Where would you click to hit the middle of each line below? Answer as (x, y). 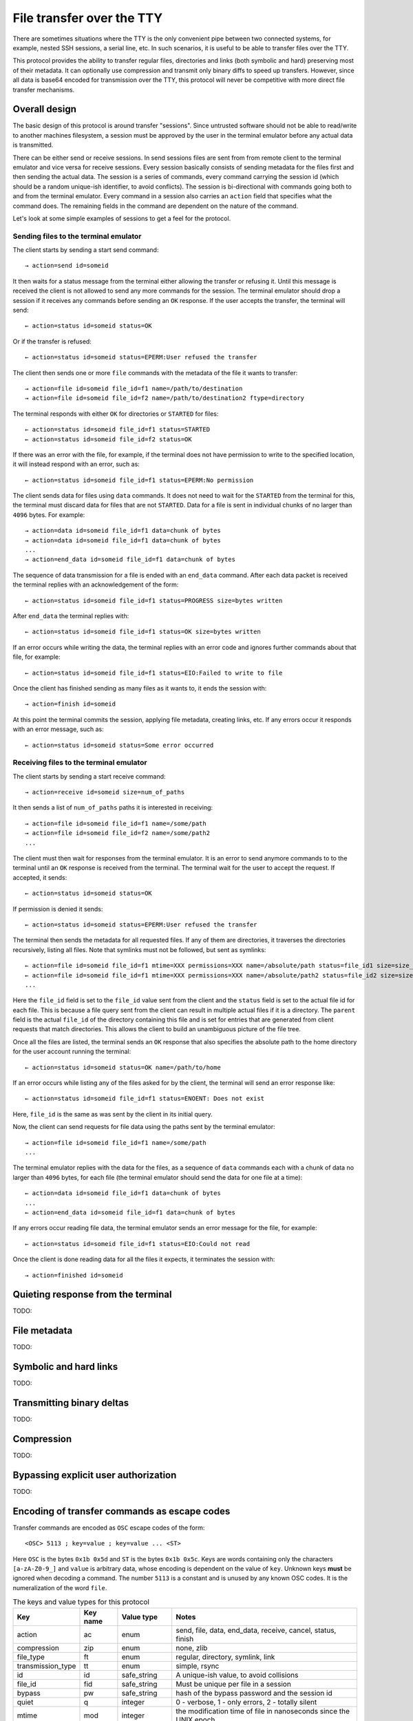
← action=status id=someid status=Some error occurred (119, 745)
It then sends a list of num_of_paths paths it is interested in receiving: (113, 807)
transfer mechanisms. (44, 89)
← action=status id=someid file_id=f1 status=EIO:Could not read (138, 1244)
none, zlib (192, 1647)
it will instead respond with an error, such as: (76, 464)
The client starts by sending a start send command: (86, 250)
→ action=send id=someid (67, 266)
